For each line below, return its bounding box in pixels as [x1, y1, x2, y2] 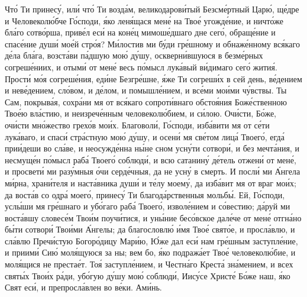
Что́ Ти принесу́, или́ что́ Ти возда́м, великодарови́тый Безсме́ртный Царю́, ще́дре [5, 3, 299, 15]
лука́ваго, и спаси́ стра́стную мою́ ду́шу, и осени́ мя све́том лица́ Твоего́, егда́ [5, 130, 285, 143]
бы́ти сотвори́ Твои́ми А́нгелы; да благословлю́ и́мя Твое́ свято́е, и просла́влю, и [5, 223, 295, 235]
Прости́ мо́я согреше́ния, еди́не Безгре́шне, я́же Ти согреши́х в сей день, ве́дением [5, 72, 302, 85]
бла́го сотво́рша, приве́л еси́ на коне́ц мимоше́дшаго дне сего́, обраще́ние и [5, 26, 276, 38]
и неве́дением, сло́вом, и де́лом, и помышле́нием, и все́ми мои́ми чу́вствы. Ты [5, 84, 287, 96]
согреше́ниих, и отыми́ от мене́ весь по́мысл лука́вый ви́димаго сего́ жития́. [5, 60, 277, 73]
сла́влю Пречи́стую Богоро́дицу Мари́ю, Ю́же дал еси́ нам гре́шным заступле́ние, [5, 234, 298, 247]
